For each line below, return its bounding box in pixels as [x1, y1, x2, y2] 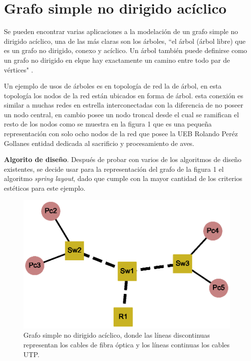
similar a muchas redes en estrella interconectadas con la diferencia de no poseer [4, 100, 244, 110]
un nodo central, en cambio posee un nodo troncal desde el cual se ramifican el [4, 109, 239, 119]
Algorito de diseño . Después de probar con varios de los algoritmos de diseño [4, 154, 242, 164]
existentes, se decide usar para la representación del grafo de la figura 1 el [4, 163, 224, 174]
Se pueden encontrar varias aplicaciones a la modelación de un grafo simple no [4, 26, 238, 36]
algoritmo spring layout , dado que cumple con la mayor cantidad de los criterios [4, 173, 243, 183]
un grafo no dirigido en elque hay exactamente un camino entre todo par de [4, 54, 230, 65]
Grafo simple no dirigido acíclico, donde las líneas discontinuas [23, 330, 210, 340]
